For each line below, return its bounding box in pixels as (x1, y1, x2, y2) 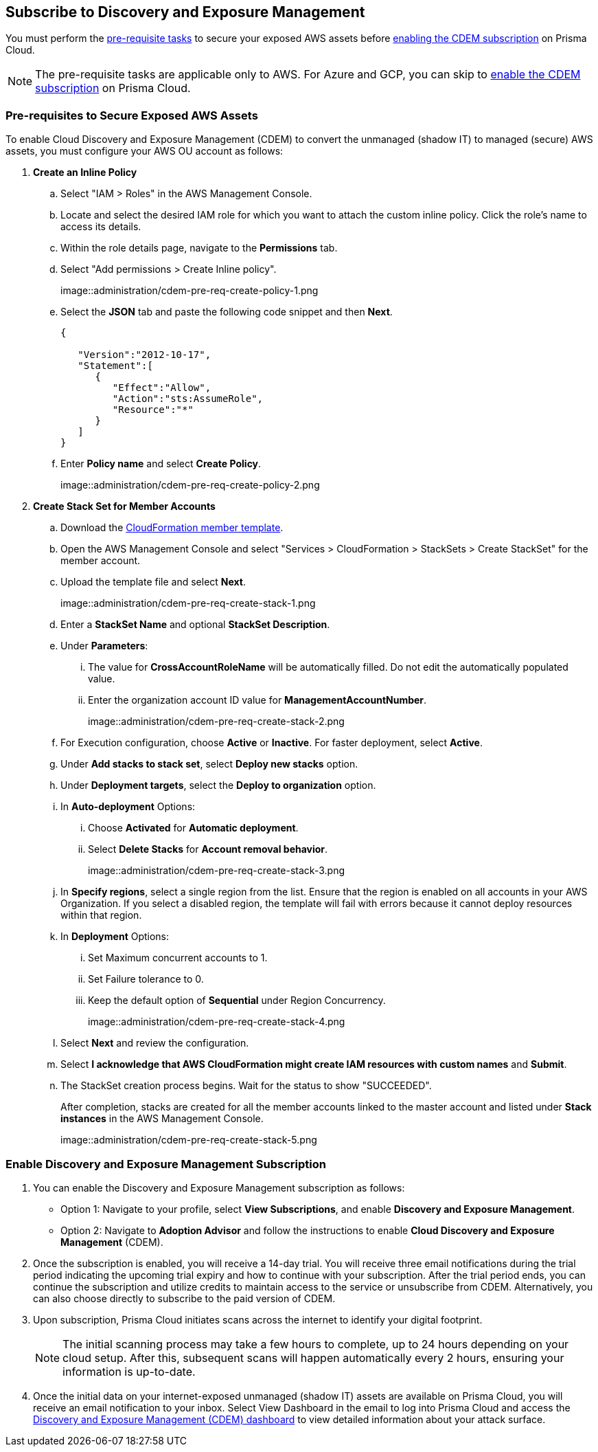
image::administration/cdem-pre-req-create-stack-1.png (60, 597, 316, 610)
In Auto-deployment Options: (60, 801, 196, 813)
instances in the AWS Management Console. (60, 1113, 264, 1125)
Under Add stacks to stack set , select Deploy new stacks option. (60, 758, 358, 770)
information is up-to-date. (62, 1364, 196, 1378)
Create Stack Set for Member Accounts (33, 500, 216, 513)
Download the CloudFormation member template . (60, 522, 284, 534)
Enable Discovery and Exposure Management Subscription (5, 1157, 326, 1171)
